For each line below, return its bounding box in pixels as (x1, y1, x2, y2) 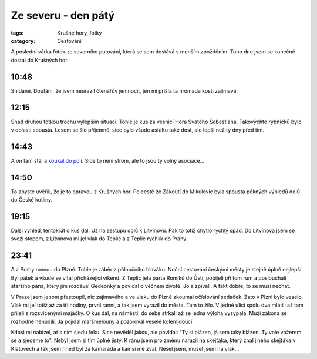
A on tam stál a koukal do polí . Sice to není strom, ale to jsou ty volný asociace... (11, 157, 205, 164)
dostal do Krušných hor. (11, 56, 69, 63)
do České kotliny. (11, 196, 53, 203)
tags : (11, 29, 24, 36)
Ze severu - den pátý (11, 9, 115, 22)
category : (11, 37, 36, 44)
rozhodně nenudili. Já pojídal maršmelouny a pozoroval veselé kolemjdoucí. (11, 318, 194, 325)
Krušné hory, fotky (57, 29, 102, 36)
